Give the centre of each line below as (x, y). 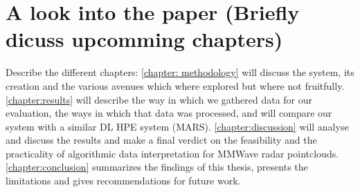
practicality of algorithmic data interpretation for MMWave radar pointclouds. (172, 153)
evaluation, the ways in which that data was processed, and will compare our (169, 113)
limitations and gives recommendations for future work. (123, 181)
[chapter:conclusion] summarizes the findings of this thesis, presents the (157, 167)
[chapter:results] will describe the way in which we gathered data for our (159, 99)
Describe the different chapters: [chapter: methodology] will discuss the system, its (180, 72)
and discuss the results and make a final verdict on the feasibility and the (161, 140)
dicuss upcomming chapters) (144, 39)
